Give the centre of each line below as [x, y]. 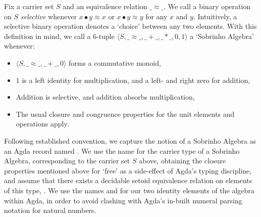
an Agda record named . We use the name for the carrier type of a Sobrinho [122, 150]
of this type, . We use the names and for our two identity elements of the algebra [129, 190]
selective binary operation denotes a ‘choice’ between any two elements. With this [130, 26]
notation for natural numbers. [50, 210]
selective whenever [48, 16]
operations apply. [42, 124]
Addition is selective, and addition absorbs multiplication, [105, 97]
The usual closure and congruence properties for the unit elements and [125, 114]
